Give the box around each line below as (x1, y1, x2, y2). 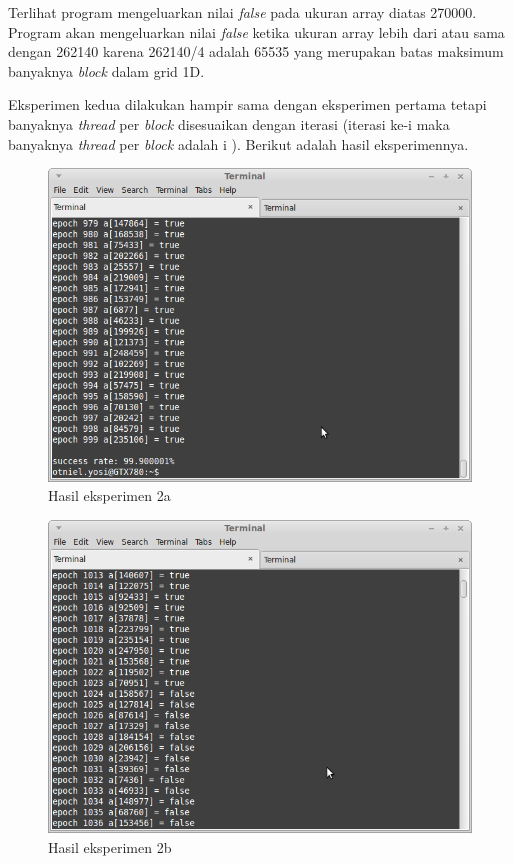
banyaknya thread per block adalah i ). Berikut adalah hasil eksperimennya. (8, 133, 469, 154)
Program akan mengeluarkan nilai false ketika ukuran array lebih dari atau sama (8, 21, 505, 42)
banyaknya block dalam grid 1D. (8, 60, 205, 81)
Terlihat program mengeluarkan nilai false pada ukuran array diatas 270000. (8, 2, 477, 22)
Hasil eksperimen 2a (48, 485, 171, 506)
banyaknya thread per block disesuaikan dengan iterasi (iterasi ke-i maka (8, 113, 450, 134)
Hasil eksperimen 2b (48, 837, 172, 858)
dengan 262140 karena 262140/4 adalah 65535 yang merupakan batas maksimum (8, 41, 504, 62)
